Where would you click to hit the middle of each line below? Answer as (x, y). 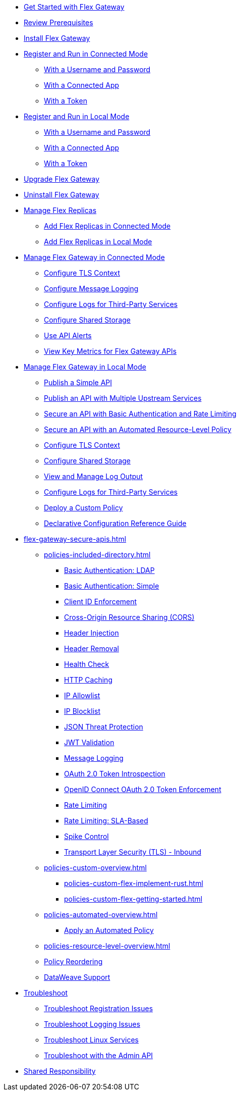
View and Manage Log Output (94, 476)
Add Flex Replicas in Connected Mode (107, 226)
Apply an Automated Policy (109, 930)
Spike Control (86, 836)
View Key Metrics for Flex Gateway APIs (110, 351)
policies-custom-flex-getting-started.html (133, 899)
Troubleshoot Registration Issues (99, 1008)
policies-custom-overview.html (95, 868)
